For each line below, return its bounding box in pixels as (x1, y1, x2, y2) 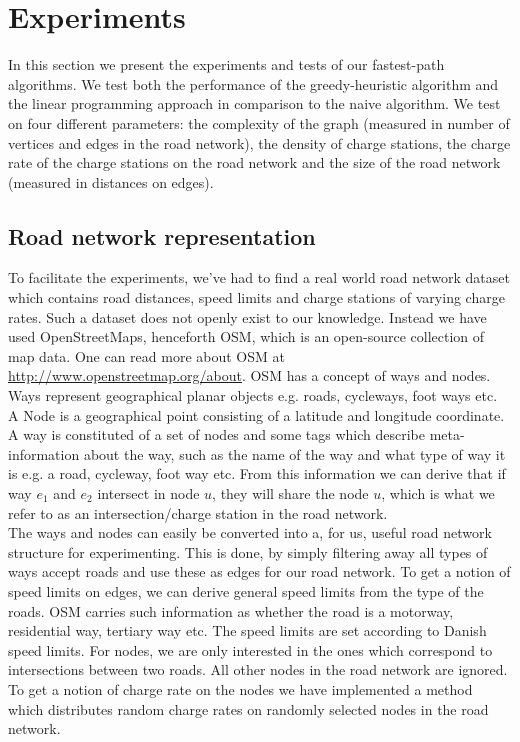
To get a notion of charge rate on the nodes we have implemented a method (8, 678, 473, 699)
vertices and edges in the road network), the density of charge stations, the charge (8, 132, 511, 153)
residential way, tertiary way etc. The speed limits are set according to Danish (8, 620, 487, 641)
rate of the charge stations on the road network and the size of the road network (8, 152, 501, 173)
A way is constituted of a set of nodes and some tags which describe (8, 424, 426, 445)
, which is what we (381, 483, 495, 504)
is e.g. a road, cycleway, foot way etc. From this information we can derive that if (8, 463, 506, 484)
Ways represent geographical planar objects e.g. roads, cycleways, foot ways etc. (8, 385, 498, 406)
